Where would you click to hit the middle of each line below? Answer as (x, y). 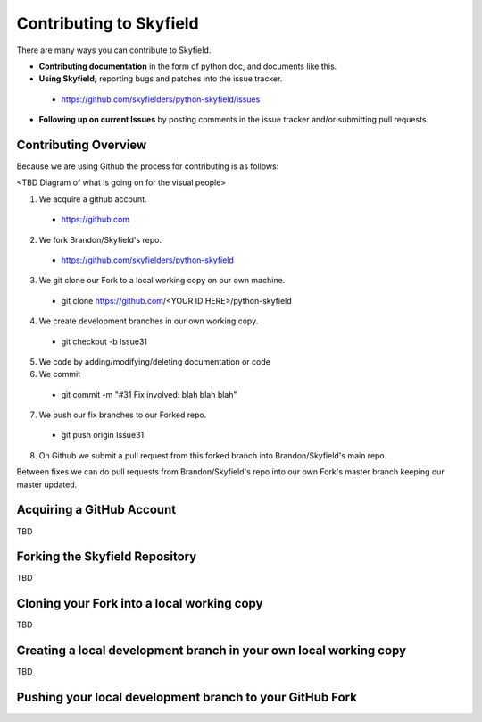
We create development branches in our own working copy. (149, 321)
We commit (60, 374)
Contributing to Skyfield (108, 23)
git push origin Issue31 (103, 435)
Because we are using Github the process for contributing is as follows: (148, 166)
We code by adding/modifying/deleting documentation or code (155, 361)
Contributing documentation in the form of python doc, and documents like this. (188, 66)
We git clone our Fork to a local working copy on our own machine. (162, 281)
